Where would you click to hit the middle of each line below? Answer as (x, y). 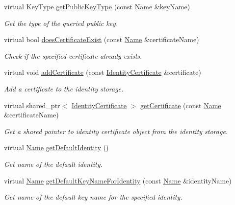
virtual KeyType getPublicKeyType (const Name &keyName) (97, 6)
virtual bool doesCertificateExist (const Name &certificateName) (102, 39)
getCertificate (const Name (181, 105)
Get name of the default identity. (53, 164)
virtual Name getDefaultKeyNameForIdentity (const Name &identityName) (118, 180)
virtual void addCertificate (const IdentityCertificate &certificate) (103, 72)
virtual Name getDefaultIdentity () (56, 148)
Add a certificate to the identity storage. (64, 88)
